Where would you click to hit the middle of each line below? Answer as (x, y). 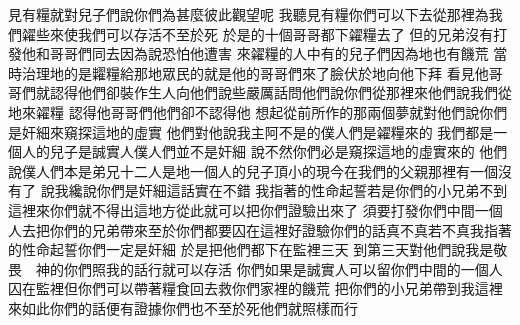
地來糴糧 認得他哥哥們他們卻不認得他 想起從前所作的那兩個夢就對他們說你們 (258, 111)
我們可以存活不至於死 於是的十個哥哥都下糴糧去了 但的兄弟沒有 (285, 33)
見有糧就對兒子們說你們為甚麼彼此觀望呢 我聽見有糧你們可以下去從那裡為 (248, 14)
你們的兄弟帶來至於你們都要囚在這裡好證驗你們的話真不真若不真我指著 (280, 229)
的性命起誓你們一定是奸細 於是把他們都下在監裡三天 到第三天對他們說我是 (251, 249)
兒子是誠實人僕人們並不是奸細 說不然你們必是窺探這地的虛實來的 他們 (278, 151)
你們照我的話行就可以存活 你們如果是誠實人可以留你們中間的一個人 (283, 268)
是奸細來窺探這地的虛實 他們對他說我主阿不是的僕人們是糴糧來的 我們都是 (251, 131)
